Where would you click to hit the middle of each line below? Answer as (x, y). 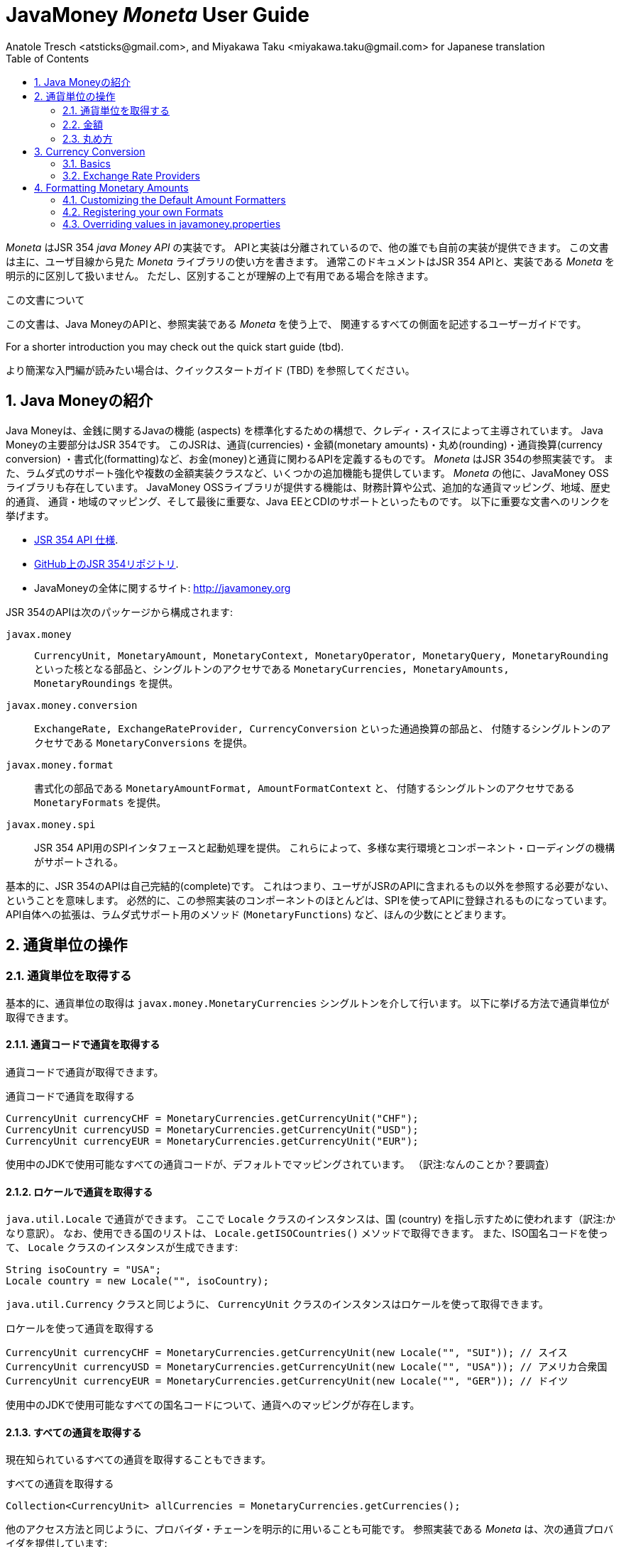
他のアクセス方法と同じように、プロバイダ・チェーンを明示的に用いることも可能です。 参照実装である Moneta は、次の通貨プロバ (310, 1529)
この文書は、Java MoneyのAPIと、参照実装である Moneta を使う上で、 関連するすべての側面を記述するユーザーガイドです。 (296, 324)
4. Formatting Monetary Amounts (111, 187)
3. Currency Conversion (90, 151)
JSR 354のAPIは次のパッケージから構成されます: (120, 612)
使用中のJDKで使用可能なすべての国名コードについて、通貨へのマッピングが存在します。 (213, 1405)
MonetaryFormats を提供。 (100, 802)
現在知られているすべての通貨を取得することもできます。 (139, 1460)
